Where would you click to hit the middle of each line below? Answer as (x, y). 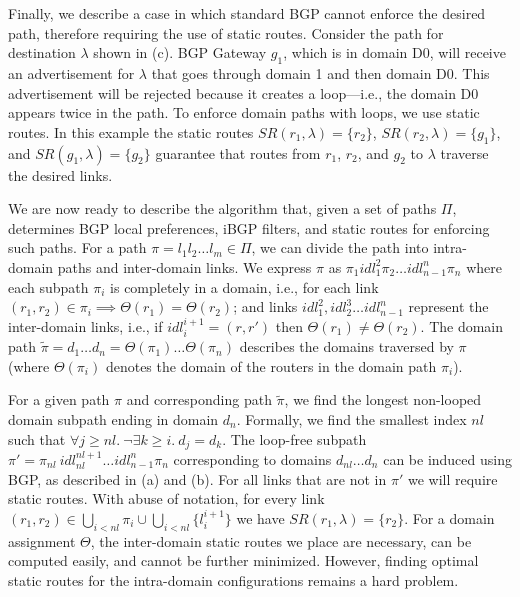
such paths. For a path (77, 247)
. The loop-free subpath (294, 438)
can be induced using (447, 458)
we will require (452, 478)
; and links (265, 306)
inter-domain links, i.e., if (85, 325)
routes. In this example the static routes (131, 131)
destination (42, 52)
